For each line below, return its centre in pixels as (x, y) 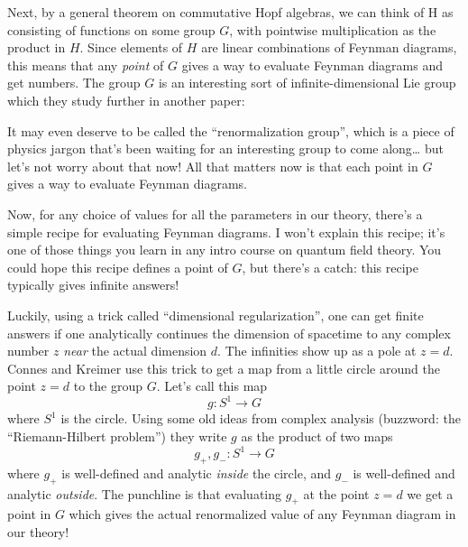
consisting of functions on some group (111, 29)
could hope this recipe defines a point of (118, 267)
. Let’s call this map (212, 386)
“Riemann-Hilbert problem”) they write (117, 436)
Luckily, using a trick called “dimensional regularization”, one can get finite (216, 315)
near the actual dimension (135, 351)
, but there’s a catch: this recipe (330, 267)
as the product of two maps (317, 436)
